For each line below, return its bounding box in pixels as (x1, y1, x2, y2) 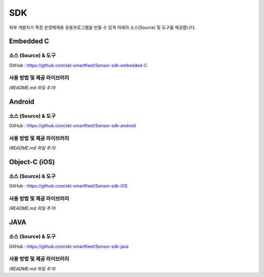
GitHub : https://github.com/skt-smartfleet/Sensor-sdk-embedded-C (9, 62, 148, 68)
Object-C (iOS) (9, 158, 55, 166)
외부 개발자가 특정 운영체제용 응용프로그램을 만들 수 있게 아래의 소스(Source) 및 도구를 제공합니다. (9, 24, 196, 30)
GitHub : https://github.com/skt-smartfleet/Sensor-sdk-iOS (9, 183, 128, 189)
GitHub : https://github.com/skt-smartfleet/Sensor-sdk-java (9, 243, 129, 249)
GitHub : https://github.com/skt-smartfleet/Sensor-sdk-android (9, 123, 136, 128)
